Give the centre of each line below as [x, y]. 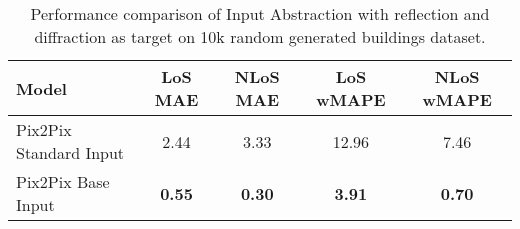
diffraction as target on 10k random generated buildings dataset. [260, 36]
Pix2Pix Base [63, 181]
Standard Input [70, 152]
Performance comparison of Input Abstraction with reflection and [260, 13]
